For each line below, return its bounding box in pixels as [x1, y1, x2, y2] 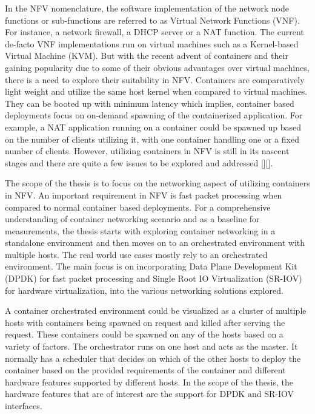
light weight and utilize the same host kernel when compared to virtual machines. [5, 85, 308, 98]
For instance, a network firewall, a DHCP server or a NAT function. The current [5, 25, 304, 38]
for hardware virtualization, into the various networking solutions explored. [5, 283, 283, 296]
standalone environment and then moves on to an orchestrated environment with [5, 236, 305, 249]
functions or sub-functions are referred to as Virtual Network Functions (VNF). [5, 13, 300, 26]
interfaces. [5, 399, 42, 412]
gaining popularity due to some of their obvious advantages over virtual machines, [5, 61, 310, 73]
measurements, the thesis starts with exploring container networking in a [5, 224, 276, 237]
